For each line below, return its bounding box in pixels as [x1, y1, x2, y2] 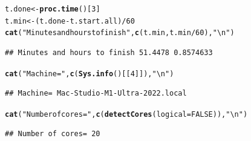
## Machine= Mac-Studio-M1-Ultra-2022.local [5, 89, 187, 98]
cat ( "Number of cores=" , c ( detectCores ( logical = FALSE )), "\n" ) [5, 110, 248, 119]
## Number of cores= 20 [5, 130, 100, 139]
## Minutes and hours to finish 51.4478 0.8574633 [5, 48, 213, 57]
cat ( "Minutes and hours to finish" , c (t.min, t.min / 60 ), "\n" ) [5, 28, 235, 38]
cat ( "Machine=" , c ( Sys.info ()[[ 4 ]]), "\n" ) [5, 69, 174, 78]
